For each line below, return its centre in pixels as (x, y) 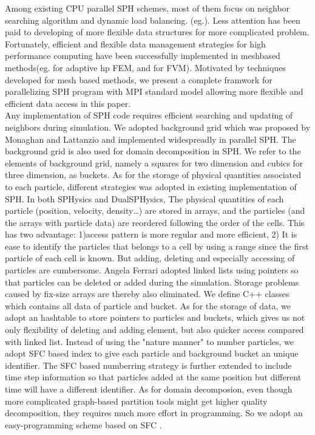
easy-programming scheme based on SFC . (83, 424)
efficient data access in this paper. (68, 103)
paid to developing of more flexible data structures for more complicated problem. (157, 32)
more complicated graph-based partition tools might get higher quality (136, 401)
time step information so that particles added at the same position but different (153, 377)
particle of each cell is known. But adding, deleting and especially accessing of (150, 258)
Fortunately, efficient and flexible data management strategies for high (135, 43)
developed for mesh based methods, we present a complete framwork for (139, 79)
